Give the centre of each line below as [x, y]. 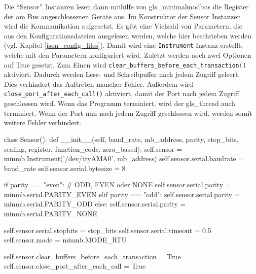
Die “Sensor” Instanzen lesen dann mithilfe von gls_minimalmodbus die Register [126, 6]
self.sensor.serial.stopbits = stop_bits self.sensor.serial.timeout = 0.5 [108, 230]
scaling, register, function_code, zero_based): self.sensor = [93, 149]
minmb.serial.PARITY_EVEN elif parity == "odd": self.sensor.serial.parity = [122, 194]
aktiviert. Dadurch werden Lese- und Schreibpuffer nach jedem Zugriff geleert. [122, 74]
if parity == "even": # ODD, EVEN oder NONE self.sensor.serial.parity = [117, 185]
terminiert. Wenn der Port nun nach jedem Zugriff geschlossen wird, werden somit [128, 113]
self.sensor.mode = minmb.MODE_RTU [65, 240]
